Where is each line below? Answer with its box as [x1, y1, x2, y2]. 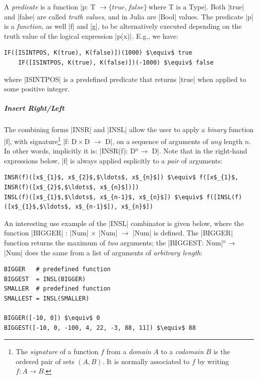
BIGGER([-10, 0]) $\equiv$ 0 [4, 314, 100, 322]
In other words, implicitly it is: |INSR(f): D [4, 146, 136, 156]
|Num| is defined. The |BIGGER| [132, 227, 233, 238]
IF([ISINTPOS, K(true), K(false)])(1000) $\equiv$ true [4, 49, 193, 57]
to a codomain [161, 346, 204, 357]
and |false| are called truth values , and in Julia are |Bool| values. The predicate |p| [4, 11, 254, 21]
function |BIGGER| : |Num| [4, 227, 89, 238]
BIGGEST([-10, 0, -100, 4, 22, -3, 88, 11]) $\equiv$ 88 [4, 324, 196, 331]
